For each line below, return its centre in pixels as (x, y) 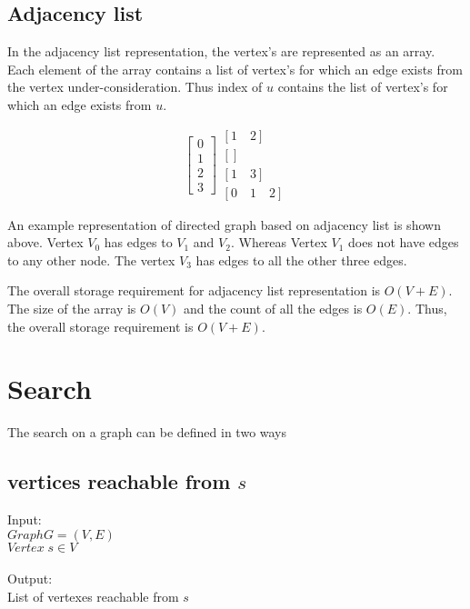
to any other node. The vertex (91, 260)
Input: (25, 519)
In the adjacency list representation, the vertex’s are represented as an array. (221, 51)
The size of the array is (72, 309)
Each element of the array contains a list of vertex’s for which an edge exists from (235, 69)
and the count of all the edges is (273, 309)
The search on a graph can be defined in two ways (147, 432)
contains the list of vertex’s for (363, 87)
